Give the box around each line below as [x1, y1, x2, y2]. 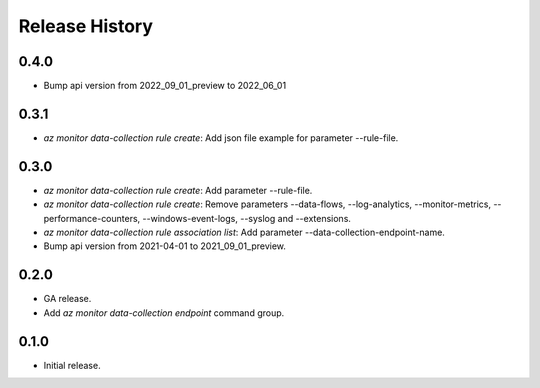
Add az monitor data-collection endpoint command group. [43, 306, 285, 319]
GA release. [43, 293, 92, 305]
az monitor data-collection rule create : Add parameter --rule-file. [43, 184, 313, 196]
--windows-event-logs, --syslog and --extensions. [142, 212, 352, 224]
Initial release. [43, 359, 101, 371]
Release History [18, 15, 154, 37]
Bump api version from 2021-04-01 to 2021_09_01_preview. [43, 240, 287, 252]
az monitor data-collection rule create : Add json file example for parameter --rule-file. [43, 131, 399, 144]
